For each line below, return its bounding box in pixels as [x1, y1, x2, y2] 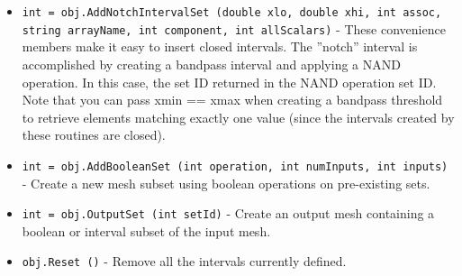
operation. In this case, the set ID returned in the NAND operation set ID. [22, 72, 437, 91]
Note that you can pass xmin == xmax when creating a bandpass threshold [22, 90, 443, 109]
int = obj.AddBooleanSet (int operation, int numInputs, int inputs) [22, 160, 448, 173]
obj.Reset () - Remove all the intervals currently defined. [22, 252, 347, 271]
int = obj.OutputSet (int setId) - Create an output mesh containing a [22, 204, 435, 223]
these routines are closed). [22, 125, 166, 144]
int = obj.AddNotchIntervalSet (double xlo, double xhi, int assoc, [22, 6, 442, 19]
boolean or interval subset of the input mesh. [22, 221, 271, 240]
